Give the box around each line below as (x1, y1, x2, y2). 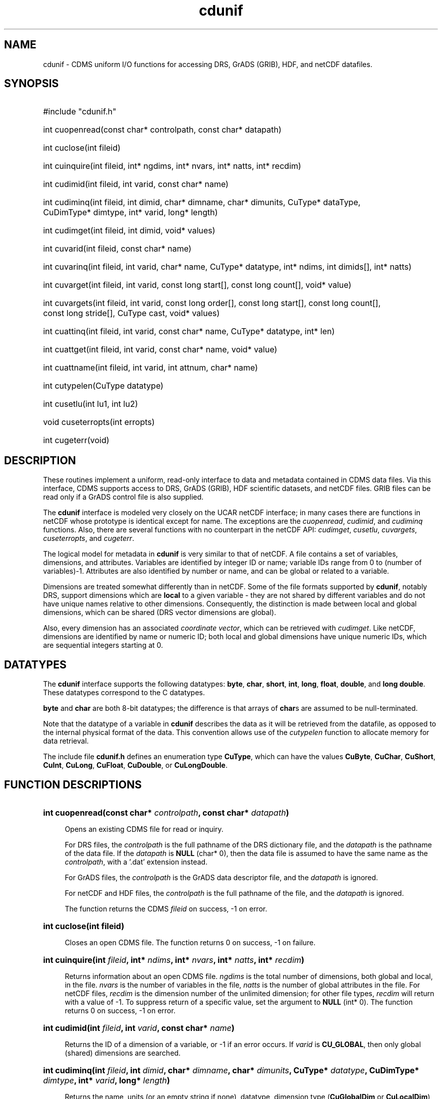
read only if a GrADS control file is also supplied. (43, 493, 204, 502)
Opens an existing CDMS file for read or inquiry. (65, 824, 224, 833)
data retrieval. (43, 737, 89, 746)
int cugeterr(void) (43, 435, 109, 446)
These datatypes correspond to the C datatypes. (43, 688, 205, 697)
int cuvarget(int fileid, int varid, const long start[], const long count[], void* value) (43, 280, 352, 290)
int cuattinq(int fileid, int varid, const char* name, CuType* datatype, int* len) (43, 326, 335, 337)
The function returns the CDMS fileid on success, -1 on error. (65, 904, 267, 913)
